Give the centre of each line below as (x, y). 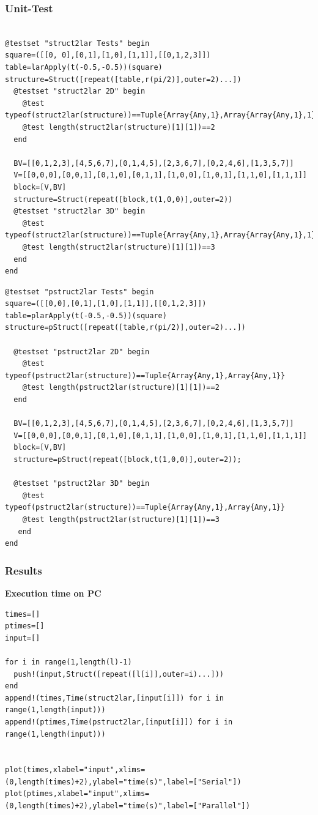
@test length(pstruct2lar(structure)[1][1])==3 (121, 519)
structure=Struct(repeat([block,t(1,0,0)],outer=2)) (123, 199)
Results (24, 570)
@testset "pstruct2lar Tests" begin (79, 292)
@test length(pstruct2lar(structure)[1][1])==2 (121, 388)
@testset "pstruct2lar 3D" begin (82, 484)
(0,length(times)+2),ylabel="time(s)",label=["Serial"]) (123, 782)
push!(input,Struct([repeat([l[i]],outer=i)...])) (119, 674)
